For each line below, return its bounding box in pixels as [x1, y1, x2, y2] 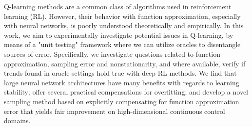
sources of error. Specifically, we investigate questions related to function [4, 48, 220, 59]
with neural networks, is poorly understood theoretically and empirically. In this [4, 20, 244, 31]
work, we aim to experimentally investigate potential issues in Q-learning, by [4, 30, 233, 40]
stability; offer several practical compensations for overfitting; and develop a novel [4, 87, 249, 97]
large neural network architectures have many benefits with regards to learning [4, 77, 239, 87]
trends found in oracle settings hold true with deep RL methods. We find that [4, 68, 237, 78]
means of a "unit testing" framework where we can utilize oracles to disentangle [4, 39, 241, 49]
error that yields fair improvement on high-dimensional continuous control [4, 106, 225, 116]
